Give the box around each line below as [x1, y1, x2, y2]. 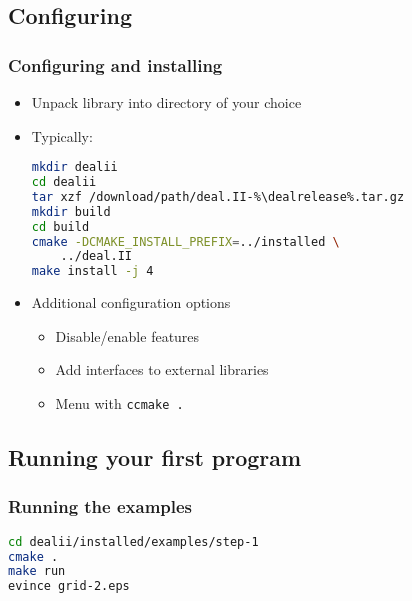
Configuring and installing [8, 52, 223, 77]
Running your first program [8, 442, 302, 473]
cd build [31, 219, 90, 234]
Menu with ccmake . [55, 392, 184, 413]
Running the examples [8, 494, 193, 519]
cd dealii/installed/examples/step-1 [8, 534, 259, 549]
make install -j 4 [31, 264, 154, 279]
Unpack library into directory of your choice [31, 92, 302, 112]
